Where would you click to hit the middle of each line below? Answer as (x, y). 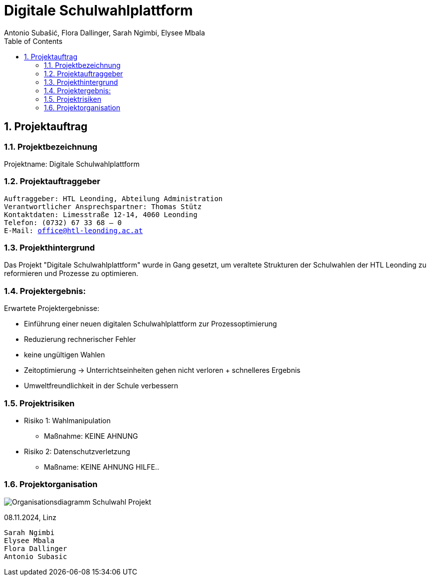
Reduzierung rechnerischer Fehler (80, 339)
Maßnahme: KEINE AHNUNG (91, 436)
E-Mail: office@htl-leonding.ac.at (74, 230)
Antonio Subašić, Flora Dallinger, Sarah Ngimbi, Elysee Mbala (105, 32)
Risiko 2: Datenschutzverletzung (77, 451)
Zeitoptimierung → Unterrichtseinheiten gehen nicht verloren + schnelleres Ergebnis (162, 370)
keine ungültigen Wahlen (65, 355)
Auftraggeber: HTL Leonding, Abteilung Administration (113, 198)
